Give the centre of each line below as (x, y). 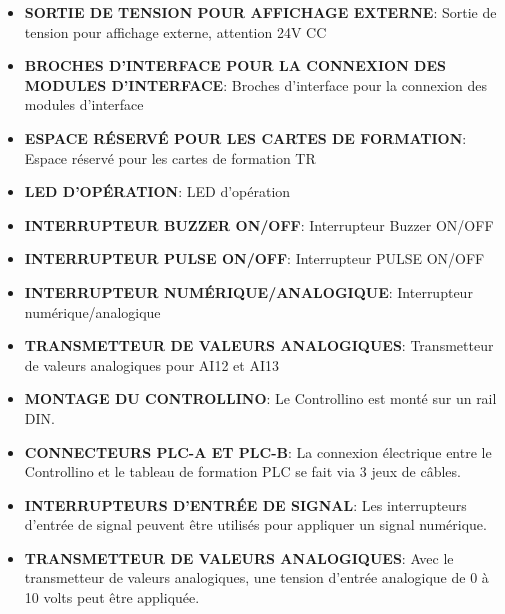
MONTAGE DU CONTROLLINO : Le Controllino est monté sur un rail (260, 398)
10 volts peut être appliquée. (112, 597)
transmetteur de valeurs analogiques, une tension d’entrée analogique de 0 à (256, 577)
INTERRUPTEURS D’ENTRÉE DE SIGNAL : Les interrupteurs (245, 504)
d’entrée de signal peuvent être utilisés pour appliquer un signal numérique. (255, 524)
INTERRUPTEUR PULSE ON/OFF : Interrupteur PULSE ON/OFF (254, 258)
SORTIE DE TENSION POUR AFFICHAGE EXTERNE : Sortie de (260, 12)
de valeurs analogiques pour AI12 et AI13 (151, 364)
